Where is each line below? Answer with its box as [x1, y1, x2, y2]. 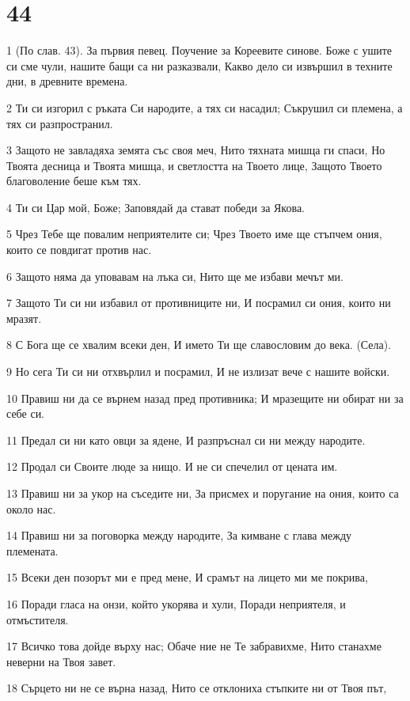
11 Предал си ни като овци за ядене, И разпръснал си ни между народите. [6, 431, 366, 448]
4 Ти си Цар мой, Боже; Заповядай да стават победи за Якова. [6, 199, 305, 215]
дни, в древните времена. [6, 73, 128, 89]
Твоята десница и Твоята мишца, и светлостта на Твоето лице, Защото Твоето [6, 157, 382, 173]
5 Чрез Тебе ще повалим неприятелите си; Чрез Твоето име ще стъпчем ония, [6, 225, 382, 242]
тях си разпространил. [6, 115, 113, 131]
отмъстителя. [6, 611, 69, 627]
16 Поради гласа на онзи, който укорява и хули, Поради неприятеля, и [6, 595, 346, 612]
